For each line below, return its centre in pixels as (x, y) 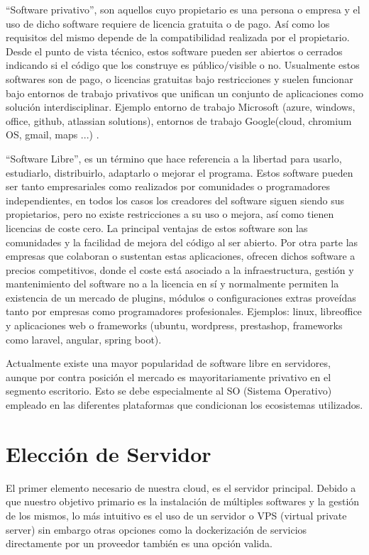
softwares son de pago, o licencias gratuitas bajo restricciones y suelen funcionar (180, 78)
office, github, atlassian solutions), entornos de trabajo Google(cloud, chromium (179, 120)
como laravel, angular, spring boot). (84, 339)
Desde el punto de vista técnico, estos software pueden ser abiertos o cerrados (174, 51)
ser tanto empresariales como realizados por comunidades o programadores (168, 186)
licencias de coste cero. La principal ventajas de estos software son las (157, 227)
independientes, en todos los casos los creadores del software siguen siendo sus (175, 200)
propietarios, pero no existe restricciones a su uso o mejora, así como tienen (170, 214)
